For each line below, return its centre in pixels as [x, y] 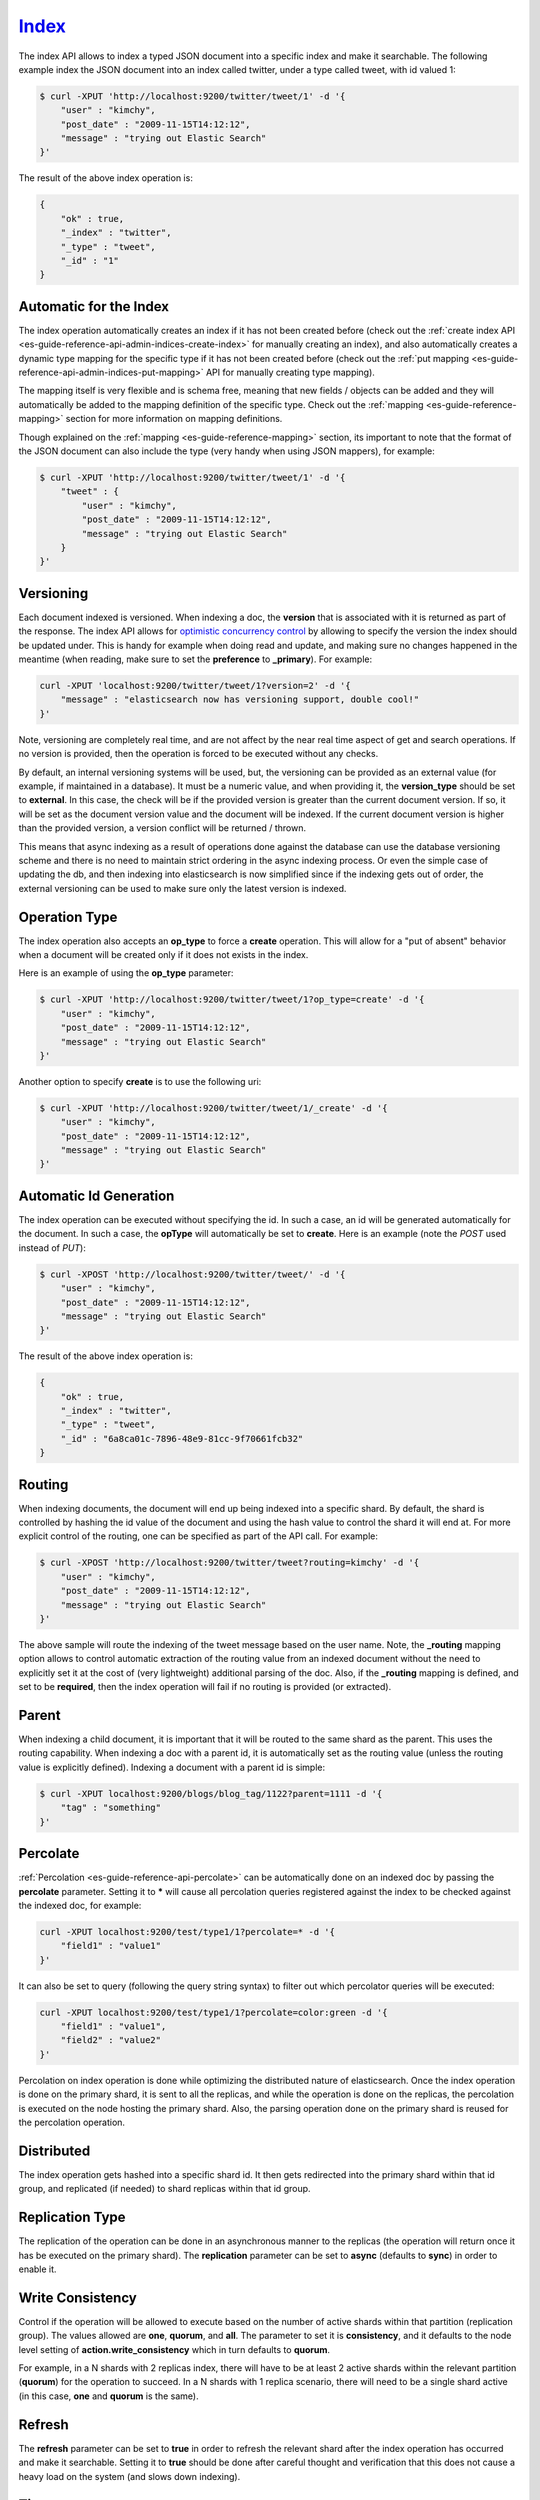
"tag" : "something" [111, 1808]
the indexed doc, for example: [80, 1905]
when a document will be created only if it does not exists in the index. [163, 954]
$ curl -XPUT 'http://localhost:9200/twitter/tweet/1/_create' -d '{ [213, 1108]
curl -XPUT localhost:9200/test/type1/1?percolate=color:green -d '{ [213, 2012]
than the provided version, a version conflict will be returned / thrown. [162, 828]
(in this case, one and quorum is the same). [108, 2396]
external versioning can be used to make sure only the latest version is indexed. [182, 888]
